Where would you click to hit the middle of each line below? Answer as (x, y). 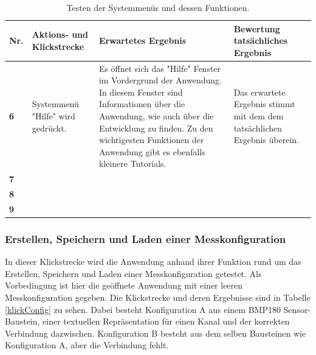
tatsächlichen (258, 128)
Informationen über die (142, 104)
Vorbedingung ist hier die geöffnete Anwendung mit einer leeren (124, 285)
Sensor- (297, 309)
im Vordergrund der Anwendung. (160, 80)
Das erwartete (259, 92)
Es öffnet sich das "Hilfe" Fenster (160, 68)
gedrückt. (49, 128)
